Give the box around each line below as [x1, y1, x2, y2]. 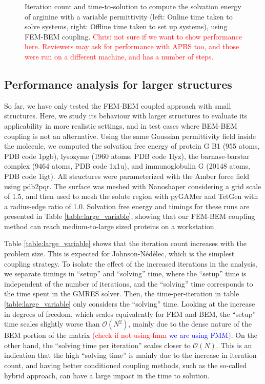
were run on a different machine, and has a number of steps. [25, 51, 214, 62]
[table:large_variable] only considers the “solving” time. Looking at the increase [4, 298, 255, 309]
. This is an [216, 339, 252, 350]
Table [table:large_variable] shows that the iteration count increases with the [4, 238, 247, 249]
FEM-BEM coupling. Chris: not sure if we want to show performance [25, 31, 242, 42]
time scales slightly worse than [4, 318, 100, 329]
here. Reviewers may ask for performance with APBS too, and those [25, 41, 239, 52]
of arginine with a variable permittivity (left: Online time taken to [25, 11, 233, 22]
